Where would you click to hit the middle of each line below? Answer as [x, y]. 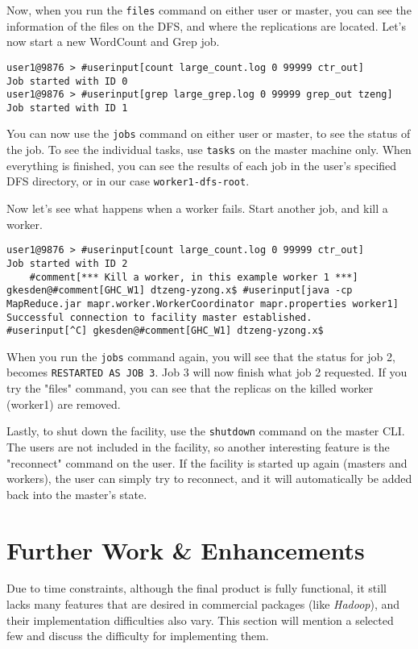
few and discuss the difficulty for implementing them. [138, 636]
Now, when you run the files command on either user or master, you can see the [209, 10]
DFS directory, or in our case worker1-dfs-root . [128, 181]
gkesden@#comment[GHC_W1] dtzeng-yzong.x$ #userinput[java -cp [180, 291]
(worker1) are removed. [64, 404]
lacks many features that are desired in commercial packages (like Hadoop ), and [203, 604]
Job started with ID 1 [67, 108]
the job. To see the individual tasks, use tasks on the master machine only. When [209, 150]
